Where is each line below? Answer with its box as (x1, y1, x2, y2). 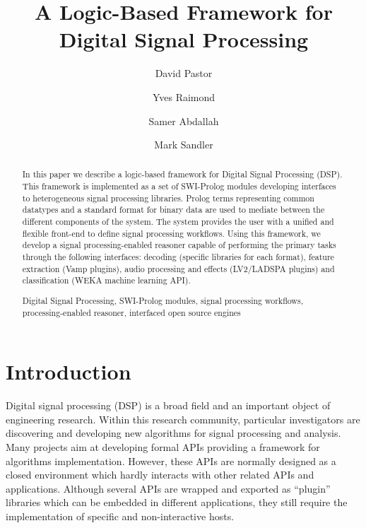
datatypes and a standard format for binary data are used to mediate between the (22, 204, 325, 216)
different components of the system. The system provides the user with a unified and (22, 216, 334, 228)
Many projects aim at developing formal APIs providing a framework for (6, 439, 320, 454)
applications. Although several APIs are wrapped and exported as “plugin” (6, 481, 331, 495)
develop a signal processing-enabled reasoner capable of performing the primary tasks (22, 239, 336, 251)
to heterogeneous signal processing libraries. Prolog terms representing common (22, 192, 314, 204)
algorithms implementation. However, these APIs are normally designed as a (6, 453, 336, 468)
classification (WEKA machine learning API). (22, 274, 191, 286)
